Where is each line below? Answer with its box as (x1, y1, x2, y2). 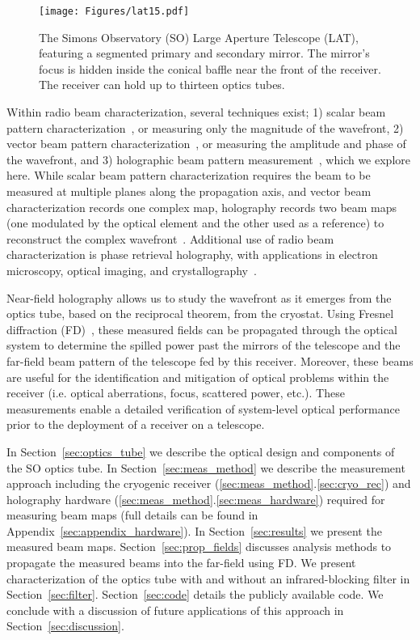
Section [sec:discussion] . (6, 617, 124, 634)
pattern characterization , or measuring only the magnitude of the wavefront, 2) (6, 119, 404, 136)
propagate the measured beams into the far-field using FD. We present (6, 554, 356, 571)
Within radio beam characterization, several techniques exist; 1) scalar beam (6, 104, 386, 121)
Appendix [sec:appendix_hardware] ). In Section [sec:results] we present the (6, 522, 382, 539)
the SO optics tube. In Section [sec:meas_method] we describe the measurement (6, 459, 405, 476)
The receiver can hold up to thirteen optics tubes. (39, 76, 285, 93)
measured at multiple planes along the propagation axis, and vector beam (6, 183, 372, 199)
